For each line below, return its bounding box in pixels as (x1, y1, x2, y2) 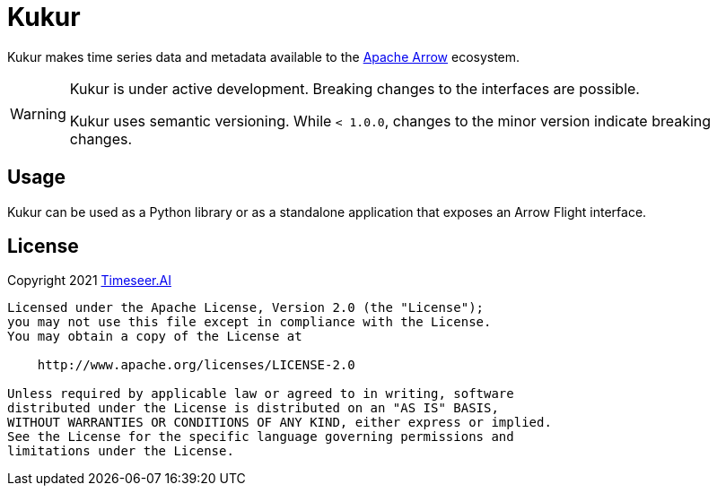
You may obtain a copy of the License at (7, 329, 302, 344)
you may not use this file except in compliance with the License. (7, 315, 492, 330)
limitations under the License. (7, 444, 234, 459)
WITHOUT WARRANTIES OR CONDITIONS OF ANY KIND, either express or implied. (7, 415, 552, 430)
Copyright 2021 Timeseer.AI (7, 272, 171, 289)
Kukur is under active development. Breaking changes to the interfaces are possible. (69, 79, 640, 98)
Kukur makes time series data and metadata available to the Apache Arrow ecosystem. (7, 48, 520, 65)
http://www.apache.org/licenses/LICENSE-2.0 (37, 358, 355, 373)
